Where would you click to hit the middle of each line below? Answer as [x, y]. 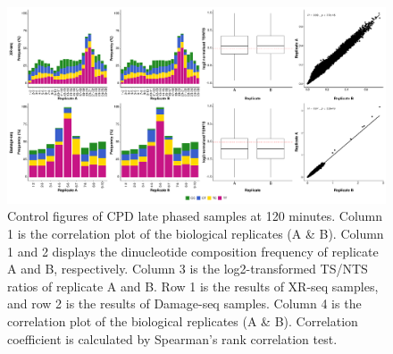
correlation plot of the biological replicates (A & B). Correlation [183, 321]
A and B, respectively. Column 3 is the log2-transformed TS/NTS [188, 269]
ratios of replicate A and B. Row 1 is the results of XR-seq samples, [193, 286]
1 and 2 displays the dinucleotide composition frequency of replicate [193, 251]
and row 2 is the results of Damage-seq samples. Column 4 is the [184, 303]
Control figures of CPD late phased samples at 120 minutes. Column [195, 216]
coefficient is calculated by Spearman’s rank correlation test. [172, 338]
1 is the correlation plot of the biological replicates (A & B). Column [196, 234]
